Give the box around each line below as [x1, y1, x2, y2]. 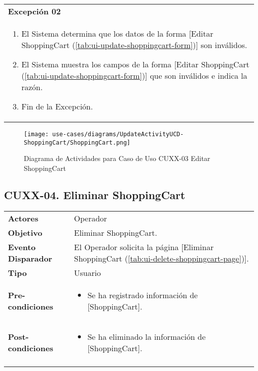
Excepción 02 [8, 5, 61, 17]
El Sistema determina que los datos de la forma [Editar [21, 28, 213, 39]
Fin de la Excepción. [21, 101, 93, 112]
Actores [8, 212, 39, 224]
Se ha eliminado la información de [87, 330, 206, 342]
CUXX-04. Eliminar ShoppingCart [4, 187, 186, 202]
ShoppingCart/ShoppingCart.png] [24, 139, 130, 146]
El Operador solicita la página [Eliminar [74, 241, 214, 253]
